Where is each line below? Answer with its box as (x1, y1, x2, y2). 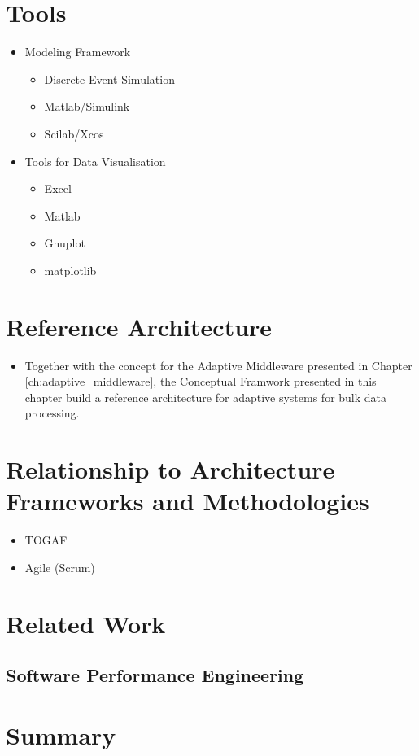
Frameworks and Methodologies (6, 484, 369, 518)
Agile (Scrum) (24, 558, 95, 575)
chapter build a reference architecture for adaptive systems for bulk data (24, 388, 387, 405)
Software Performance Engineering (6, 662, 304, 688)
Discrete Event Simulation (44, 70, 175, 87)
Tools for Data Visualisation (24, 152, 166, 169)
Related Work (6, 606, 166, 640)
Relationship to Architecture (6, 452, 335, 486)
